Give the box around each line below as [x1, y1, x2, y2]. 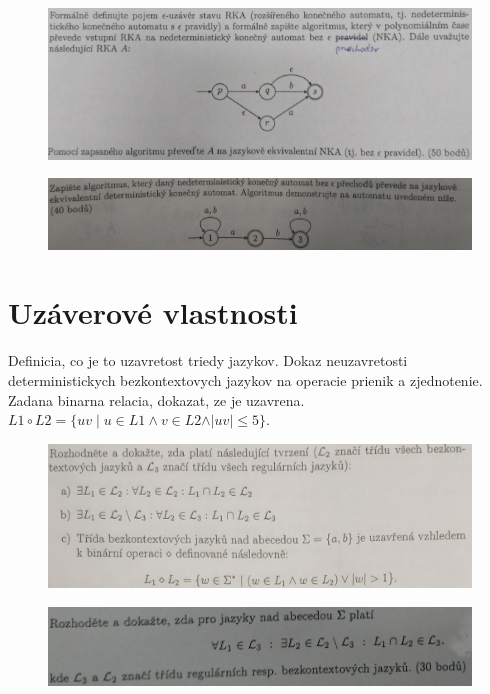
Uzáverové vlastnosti [8, 292, 298, 333]
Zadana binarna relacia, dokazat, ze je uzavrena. [8, 389, 305, 410]
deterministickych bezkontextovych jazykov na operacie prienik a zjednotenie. [8, 369, 483, 390]
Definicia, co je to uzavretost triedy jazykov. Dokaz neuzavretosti [8, 350, 408, 371]
